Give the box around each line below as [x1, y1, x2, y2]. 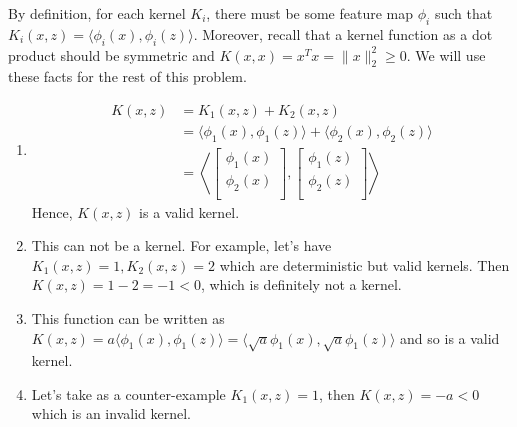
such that [434, 3, 493, 23]
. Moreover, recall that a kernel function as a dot [193, 23, 493, 44]
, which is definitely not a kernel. [200, 274, 402, 295]
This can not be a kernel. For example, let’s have [31, 235, 332, 256]
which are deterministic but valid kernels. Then [219, 254, 510, 275]
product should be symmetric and [8, 44, 215, 65]
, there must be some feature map [206, 3, 414, 23]
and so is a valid [400, 327, 500, 348]
